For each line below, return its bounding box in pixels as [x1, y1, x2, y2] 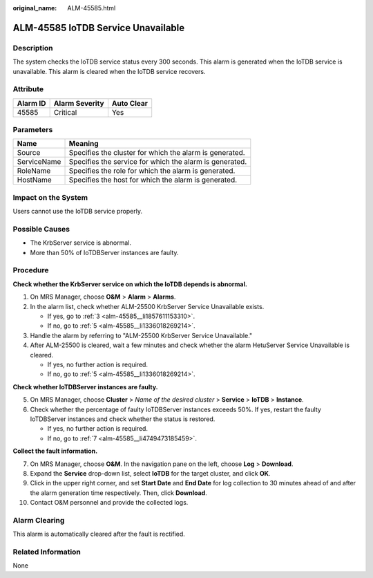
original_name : [12, 4, 57, 12]
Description [12, 43, 53, 53]
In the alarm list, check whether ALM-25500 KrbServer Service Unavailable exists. [30, 302, 265, 310]
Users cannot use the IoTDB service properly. [12, 207, 143, 216]
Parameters [12, 125, 53, 135]
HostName [17, 175, 52, 185]
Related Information [12, 547, 81, 557]
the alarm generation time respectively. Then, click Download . [30, 488, 207, 497]
